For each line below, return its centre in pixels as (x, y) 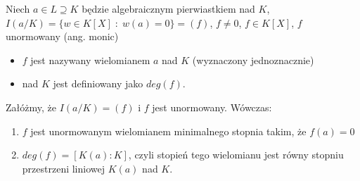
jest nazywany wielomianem (90, 60)
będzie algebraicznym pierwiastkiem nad (168, 8)
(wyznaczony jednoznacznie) (253, 60)
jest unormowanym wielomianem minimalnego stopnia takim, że (168, 131)
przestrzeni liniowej (64, 168)
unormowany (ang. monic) (62, 36)
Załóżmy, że (31, 107)
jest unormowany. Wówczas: (212, 107)
